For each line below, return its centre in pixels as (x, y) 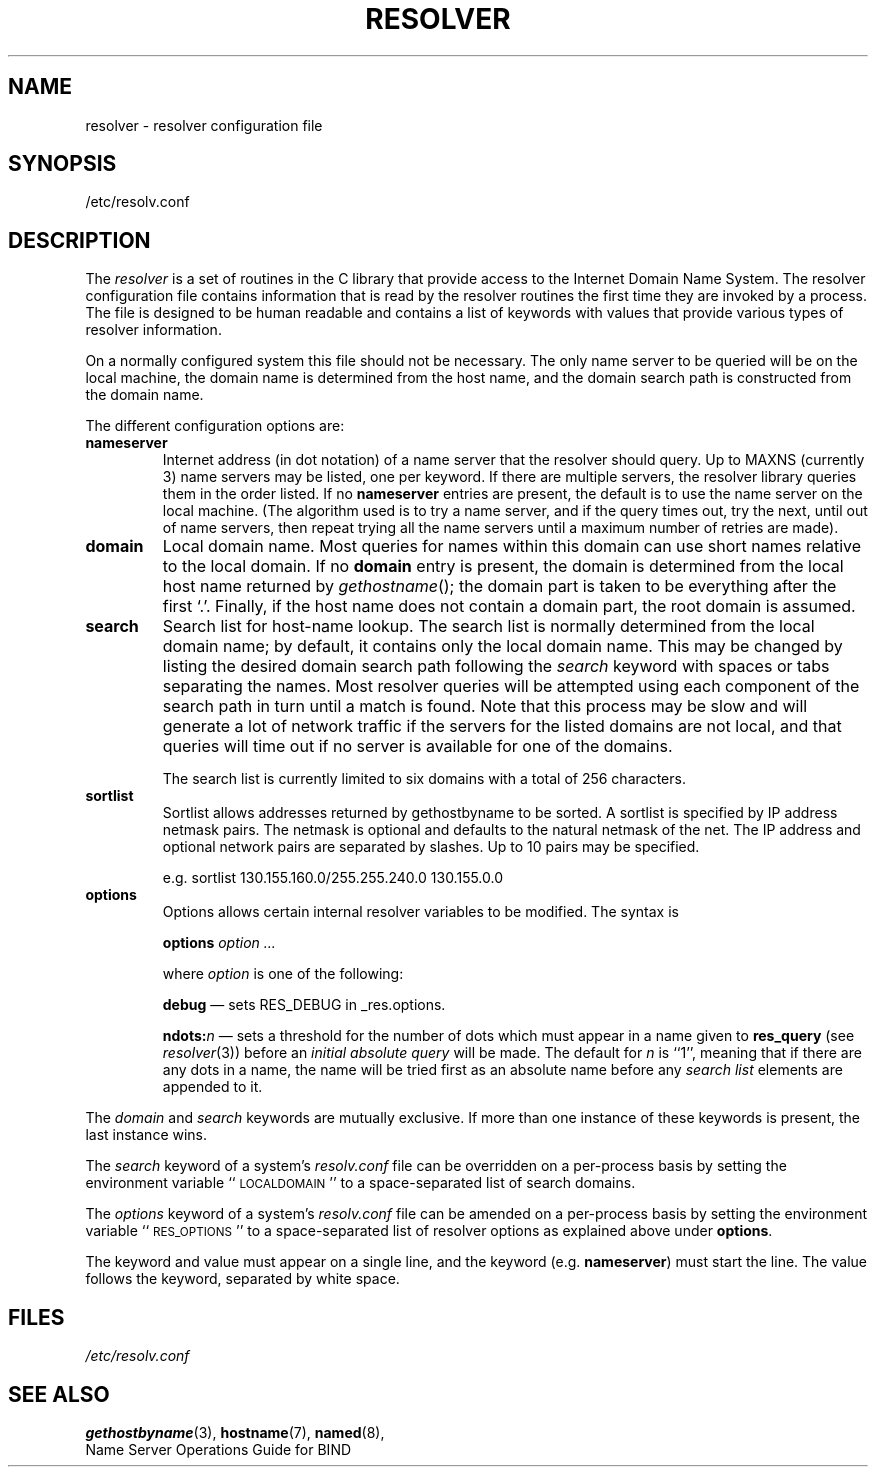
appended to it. (212, 1087)
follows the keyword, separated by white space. (242, 1279)
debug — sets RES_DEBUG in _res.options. (304, 1005)
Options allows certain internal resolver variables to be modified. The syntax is (420, 912)
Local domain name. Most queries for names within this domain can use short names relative (512, 546)
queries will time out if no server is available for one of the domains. (417, 746)
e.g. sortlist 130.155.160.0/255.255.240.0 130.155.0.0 (333, 878)
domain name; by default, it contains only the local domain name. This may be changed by (502, 646)
